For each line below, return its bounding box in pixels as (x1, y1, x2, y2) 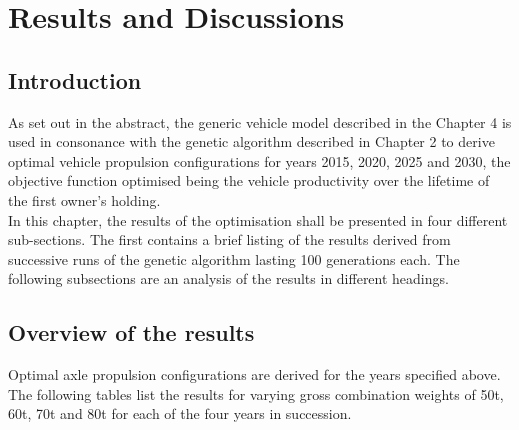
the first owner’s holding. (8, 189, 161, 210)
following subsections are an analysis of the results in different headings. (8, 268, 449, 289)
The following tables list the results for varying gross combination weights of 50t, (8, 383, 504, 404)
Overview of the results (8, 317, 255, 348)
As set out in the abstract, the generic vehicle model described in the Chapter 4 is (8, 111, 512, 132)
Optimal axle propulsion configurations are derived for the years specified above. (8, 364, 501, 385)
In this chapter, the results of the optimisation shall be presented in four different (8, 209, 508, 230)
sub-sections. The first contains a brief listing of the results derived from (8, 229, 451, 250)
